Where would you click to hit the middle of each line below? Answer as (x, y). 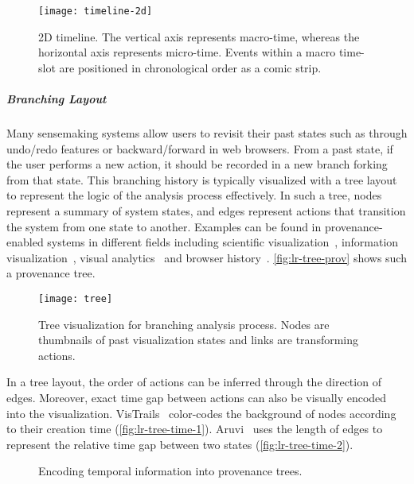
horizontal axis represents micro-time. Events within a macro (187, 52)
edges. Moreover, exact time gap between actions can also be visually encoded (197, 397)
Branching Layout (57, 99)
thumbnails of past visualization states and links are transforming (199, 340)
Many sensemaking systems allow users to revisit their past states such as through (207, 133)
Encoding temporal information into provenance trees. (170, 471)
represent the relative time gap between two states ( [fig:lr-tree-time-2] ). (180, 444)
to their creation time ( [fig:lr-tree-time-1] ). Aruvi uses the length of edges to (195, 429)
